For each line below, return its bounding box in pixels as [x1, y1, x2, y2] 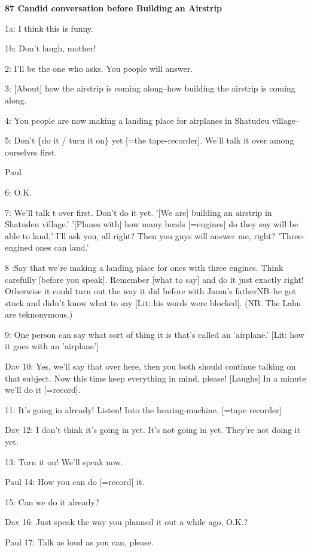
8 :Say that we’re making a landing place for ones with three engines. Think [5, 261, 283, 273]
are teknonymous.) [5, 308, 73, 321]
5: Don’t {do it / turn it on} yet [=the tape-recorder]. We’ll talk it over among [5, 134, 294, 147]
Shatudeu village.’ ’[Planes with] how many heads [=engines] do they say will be [5, 218, 298, 230]
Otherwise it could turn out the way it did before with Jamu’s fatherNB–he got [5, 285, 297, 297]
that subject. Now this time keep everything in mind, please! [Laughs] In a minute [5, 371, 306, 384]
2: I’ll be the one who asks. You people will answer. [5, 62, 193, 74]
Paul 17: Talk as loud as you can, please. [5, 536, 154, 548]
